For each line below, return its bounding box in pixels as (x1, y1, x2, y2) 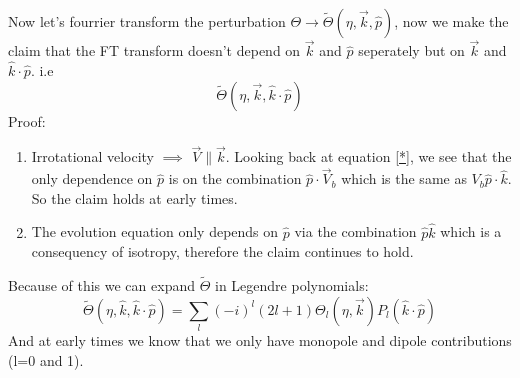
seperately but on (358, 40, 465, 61)
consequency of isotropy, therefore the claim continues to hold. (31, 241, 414, 262)
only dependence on (31, 168, 153, 189)
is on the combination (168, 168, 302, 189)
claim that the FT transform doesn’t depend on (8, 40, 301, 61)
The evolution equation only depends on (31, 221, 279, 242)
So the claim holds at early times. (31, 187, 238, 208)
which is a (440, 221, 502, 242)
